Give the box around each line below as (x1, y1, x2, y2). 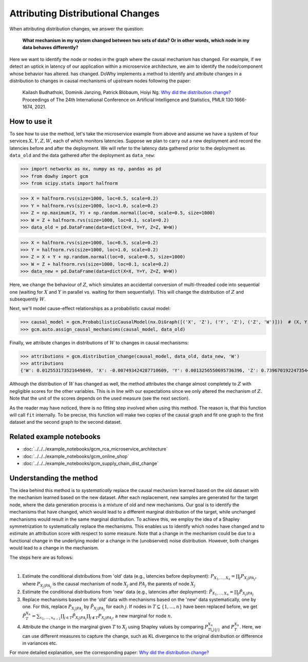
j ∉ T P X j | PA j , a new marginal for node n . (90, 613, 172, 621)
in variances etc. (22, 640, 57, 647)
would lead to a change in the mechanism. (9, 545, 99, 551)
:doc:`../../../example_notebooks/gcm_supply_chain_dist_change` (22, 460, 159, 467)
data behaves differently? (22, 44, 79, 51)
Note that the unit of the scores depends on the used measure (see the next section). (9, 395, 190, 402)
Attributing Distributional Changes (9, 8, 160, 19)
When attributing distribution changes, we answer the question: (9, 26, 144, 32)
